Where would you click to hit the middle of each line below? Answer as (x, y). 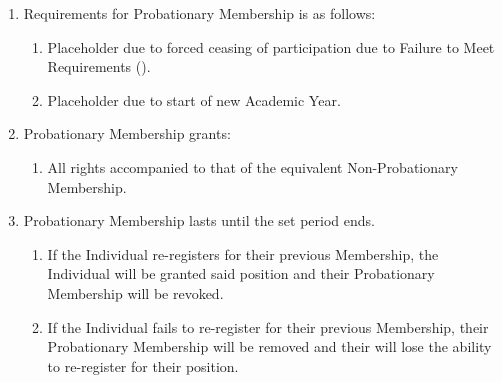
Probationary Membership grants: (127, 133)
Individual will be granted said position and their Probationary (241, 273)
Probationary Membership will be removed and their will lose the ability (269, 346)
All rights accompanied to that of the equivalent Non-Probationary (252, 166)
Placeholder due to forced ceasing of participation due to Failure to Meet (271, 46)
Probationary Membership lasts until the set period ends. (199, 220)
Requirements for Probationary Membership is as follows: (199, 13)
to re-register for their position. (143, 365)
